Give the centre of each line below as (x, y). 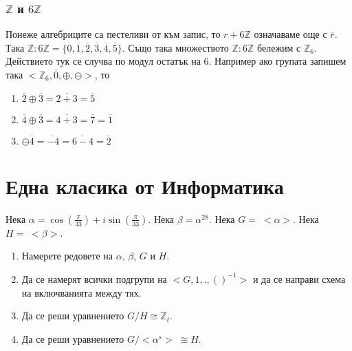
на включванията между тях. (81, 292)
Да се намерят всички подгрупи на (94, 278)
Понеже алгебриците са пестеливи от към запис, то (113, 34)
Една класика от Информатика (145, 185)
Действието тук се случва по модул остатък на (103, 61)
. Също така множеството (175, 47)
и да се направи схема (299, 278)
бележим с (279, 47)
